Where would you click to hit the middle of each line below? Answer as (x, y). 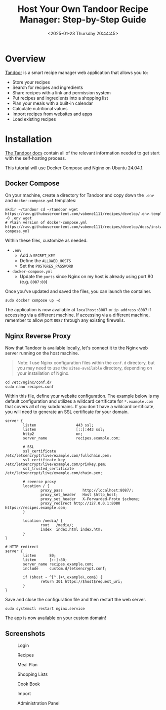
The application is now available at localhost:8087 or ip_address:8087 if (78, 310)
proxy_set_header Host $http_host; (79, 495)
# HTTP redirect (22, 547)
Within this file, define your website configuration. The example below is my (82, 396)
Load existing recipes (34, 119)
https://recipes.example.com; (36, 508)
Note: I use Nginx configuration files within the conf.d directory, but (86, 363)
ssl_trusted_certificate (48, 469)
